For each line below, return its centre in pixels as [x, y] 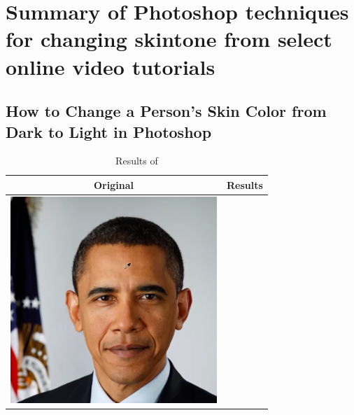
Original [114, 184]
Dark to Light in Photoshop [109, 131]
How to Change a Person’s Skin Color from [166, 111]
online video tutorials [111, 66]
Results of [137, 161]
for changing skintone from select [169, 39]
